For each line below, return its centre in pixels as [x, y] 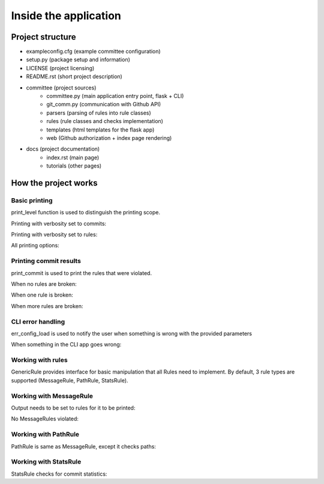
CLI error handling [38, 321]
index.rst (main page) [73, 157]
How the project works [55, 183]
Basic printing [32, 200]
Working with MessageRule [52, 396]
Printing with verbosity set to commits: [59, 223]
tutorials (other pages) [74, 166]
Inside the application [66, 16]
